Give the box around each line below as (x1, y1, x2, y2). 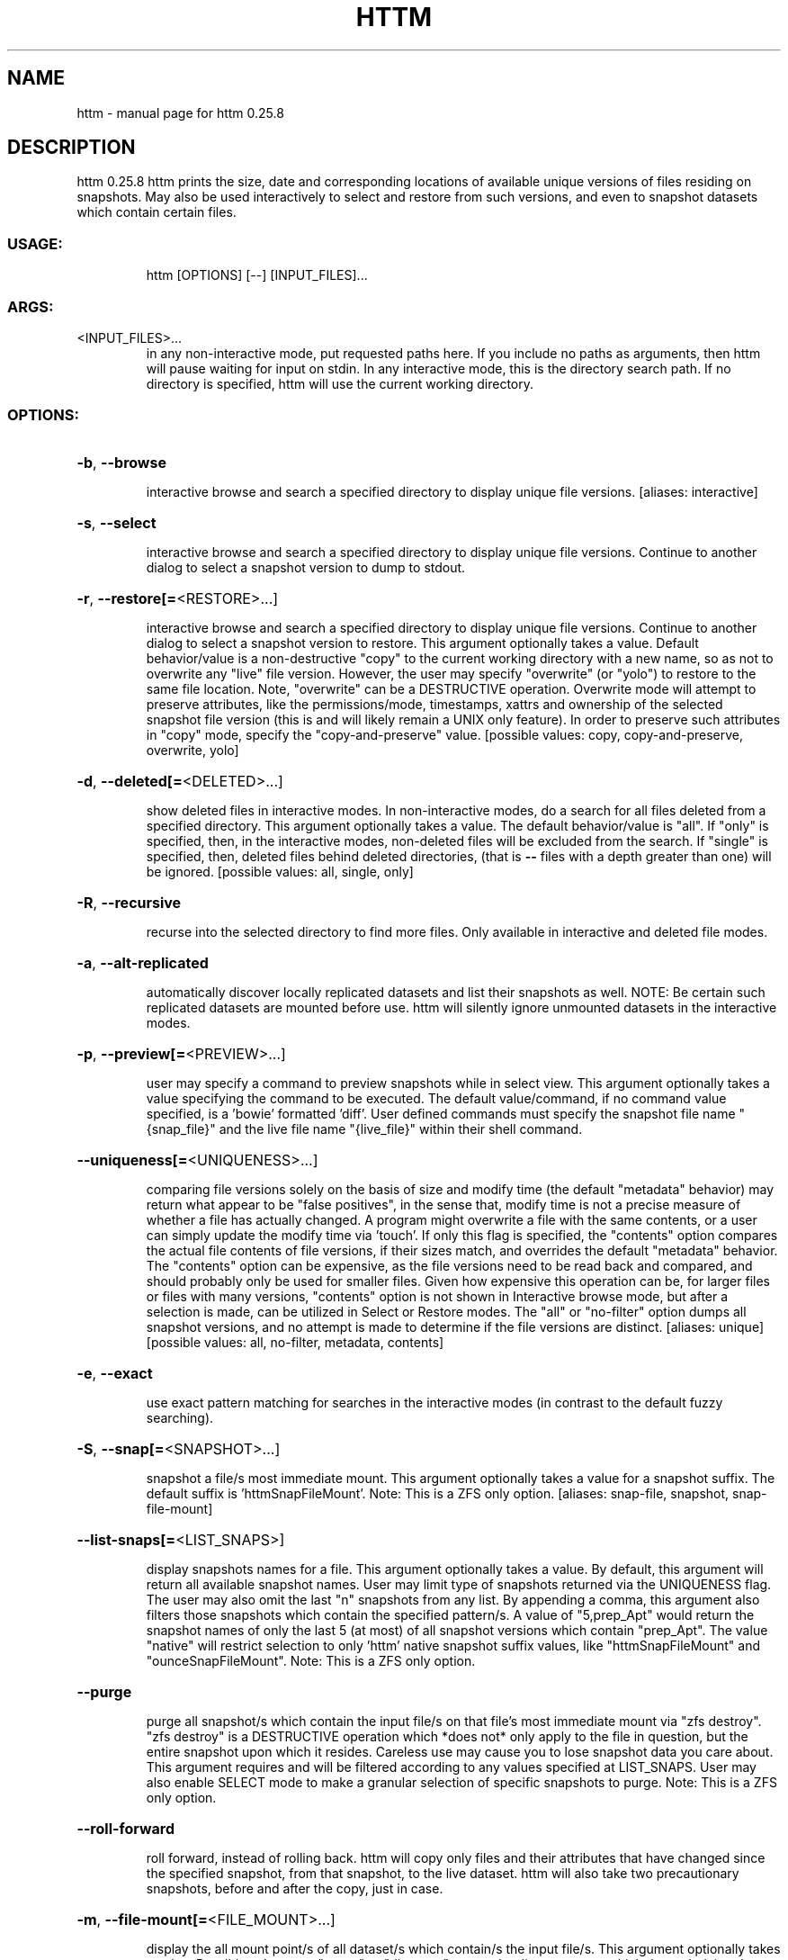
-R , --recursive (76, 893, 182, 912)
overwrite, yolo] (146, 742, 239, 758)
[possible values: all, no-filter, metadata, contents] (146, 1334, 444, 1350)
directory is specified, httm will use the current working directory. (146, 375, 534, 391)
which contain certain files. (76, 204, 237, 220)
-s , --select (76, 513, 157, 532)
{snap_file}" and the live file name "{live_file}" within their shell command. (146, 1120, 583, 1137)
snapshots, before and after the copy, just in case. (146, 1880, 443, 1896)
